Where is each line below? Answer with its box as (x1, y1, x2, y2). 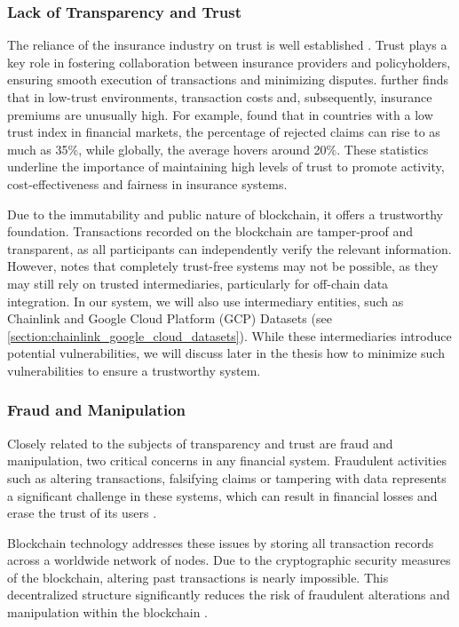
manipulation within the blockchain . (7, 603, 209, 622)
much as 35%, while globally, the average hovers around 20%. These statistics (7, 139, 429, 158)
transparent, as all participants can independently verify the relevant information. (7, 239, 452, 258)
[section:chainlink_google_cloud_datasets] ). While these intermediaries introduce (7, 326, 452, 345)
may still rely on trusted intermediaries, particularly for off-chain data (7, 274, 389, 292)
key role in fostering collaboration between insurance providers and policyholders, (7, 52, 451, 71)
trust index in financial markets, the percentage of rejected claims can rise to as (7, 123, 440, 141)
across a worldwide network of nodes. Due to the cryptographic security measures (7, 551, 451, 569)
